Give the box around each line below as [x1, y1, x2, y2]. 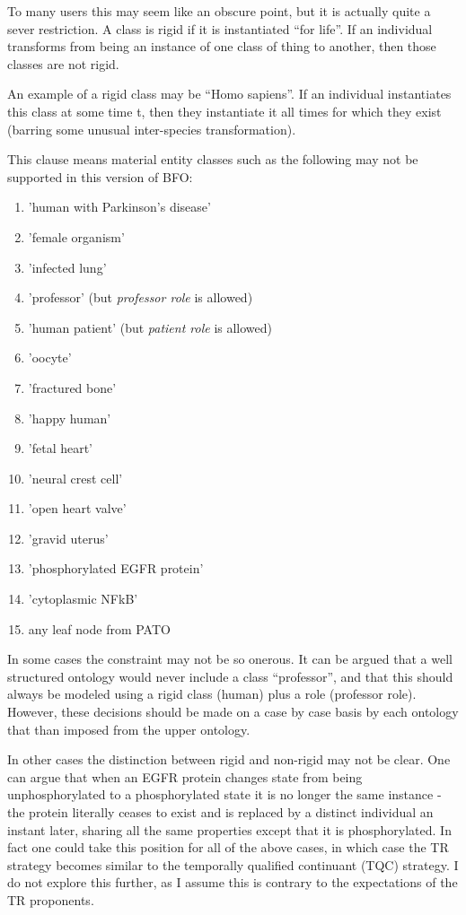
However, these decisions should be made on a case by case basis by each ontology [7, 702, 459, 721]
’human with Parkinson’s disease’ [28, 197, 211, 216]
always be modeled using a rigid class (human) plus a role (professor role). [7, 684, 417, 703]
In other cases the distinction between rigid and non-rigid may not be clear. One [7, 750, 451, 769]
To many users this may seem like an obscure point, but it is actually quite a [7, 2, 431, 20]
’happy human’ [28, 408, 111, 427]
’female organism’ [28, 227, 125, 246]
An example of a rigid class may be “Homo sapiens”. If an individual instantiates [7, 84, 452, 103]
